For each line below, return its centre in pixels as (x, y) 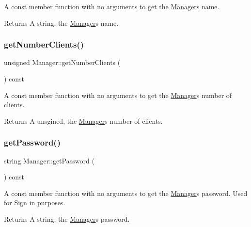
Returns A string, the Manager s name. (61, 23)
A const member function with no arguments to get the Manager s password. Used (126, 193)
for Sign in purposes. (35, 203)
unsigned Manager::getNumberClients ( (62, 62)
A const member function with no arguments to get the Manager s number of (118, 95)
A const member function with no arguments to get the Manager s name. (112, 6)
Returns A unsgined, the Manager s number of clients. (83, 121)
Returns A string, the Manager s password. (67, 219)
